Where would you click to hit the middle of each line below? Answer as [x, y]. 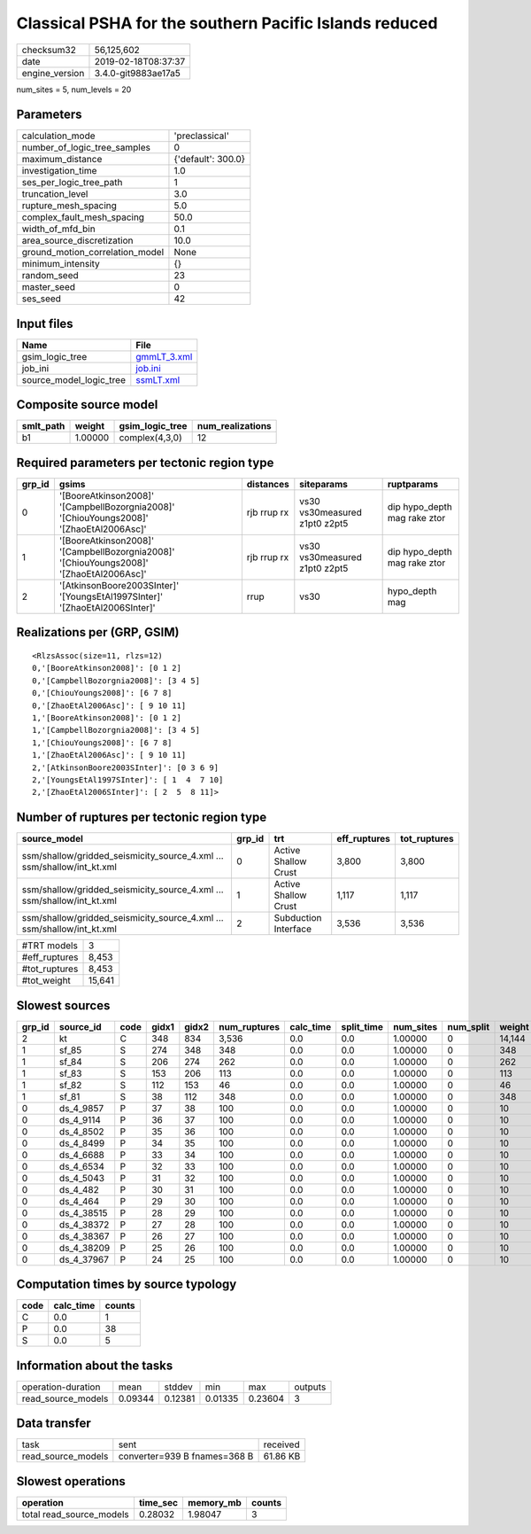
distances [268, 484]
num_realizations [234, 426]
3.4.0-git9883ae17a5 [138, 73]
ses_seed [42, 299]
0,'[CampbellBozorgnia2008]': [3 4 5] [116, 681]
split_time [362, 1026]
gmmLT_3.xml [164, 356]
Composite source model [87, 405]
